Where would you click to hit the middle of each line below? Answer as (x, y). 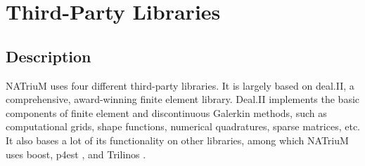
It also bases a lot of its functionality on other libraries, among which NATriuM (177, 140)
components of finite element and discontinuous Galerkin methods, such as (166, 112)
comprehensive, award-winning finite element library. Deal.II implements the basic (183, 99)
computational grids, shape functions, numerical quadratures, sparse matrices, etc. (183, 126)
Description (49, 56)
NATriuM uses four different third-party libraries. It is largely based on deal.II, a (180, 85)
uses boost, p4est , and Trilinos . (76, 154)
